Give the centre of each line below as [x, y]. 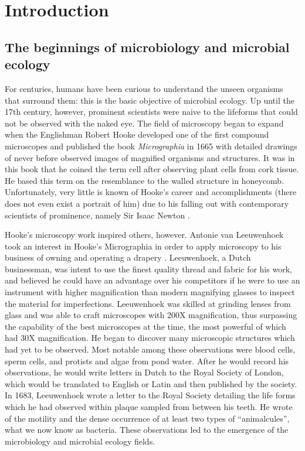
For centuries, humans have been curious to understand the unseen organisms [144, 88]
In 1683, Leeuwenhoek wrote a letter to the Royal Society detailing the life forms [150, 395]
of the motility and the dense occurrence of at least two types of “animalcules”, [147, 418]
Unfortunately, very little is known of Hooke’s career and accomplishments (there [151, 192]
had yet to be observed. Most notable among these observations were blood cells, [150, 349]
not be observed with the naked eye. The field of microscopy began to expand [144, 123]
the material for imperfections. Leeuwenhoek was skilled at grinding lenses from [148, 303]
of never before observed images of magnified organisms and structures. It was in [150, 157]
